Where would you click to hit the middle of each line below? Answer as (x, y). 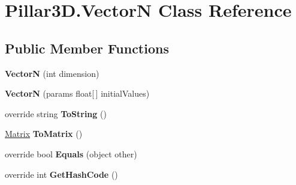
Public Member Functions (87, 48)
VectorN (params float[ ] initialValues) (77, 93)
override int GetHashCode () (61, 174)
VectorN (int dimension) (52, 73)
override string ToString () (56, 113)
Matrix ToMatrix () (44, 134)
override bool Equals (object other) (71, 153)
